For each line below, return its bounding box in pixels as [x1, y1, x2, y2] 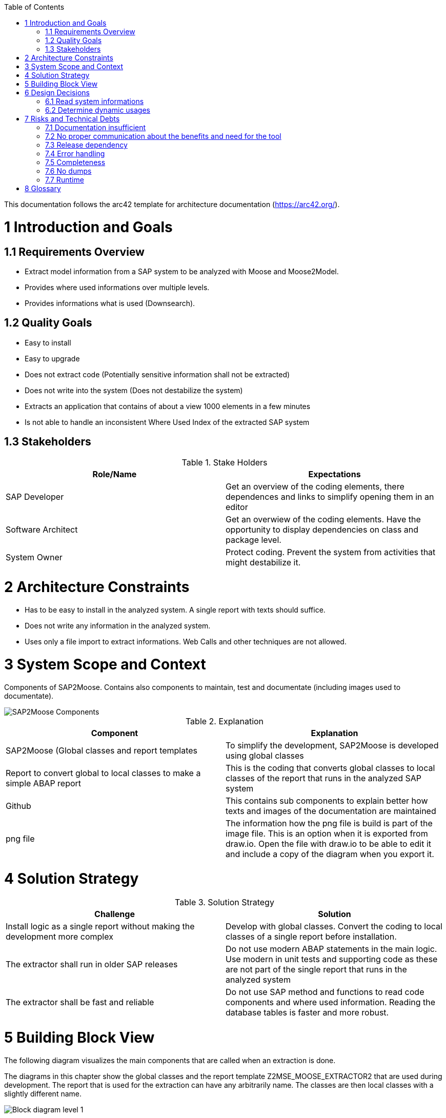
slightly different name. [4, 1089, 82, 1098]
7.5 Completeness [45, 158, 106, 167]
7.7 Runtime [45, 175, 84, 184]
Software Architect [6, 524, 78, 535]
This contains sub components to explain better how [226, 795, 428, 806]
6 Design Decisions [25, 88, 90, 97]
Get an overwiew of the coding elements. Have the [226, 514, 421, 524]
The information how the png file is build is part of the [226, 818, 433, 828]
